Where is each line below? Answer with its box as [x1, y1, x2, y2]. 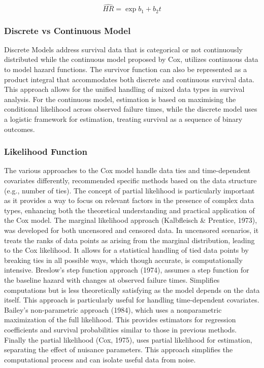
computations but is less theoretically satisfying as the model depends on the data [4, 284, 260, 295]
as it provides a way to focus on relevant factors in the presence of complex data [4, 195, 254, 206]
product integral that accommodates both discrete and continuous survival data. [4, 74, 254, 84]
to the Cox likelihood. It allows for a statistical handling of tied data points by [4, 245, 249, 255]
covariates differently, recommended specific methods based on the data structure [4, 175, 257, 186]
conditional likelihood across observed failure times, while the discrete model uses [4, 104, 257, 114]
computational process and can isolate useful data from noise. [4, 354, 196, 364]
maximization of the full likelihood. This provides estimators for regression [4, 314, 236, 325]
